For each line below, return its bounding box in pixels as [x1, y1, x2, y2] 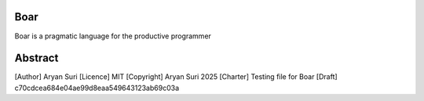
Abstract [14, 52, 59, 65]
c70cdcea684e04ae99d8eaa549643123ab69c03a [14, 83, 180, 92]
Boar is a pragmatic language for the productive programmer [14, 31, 212, 41]
